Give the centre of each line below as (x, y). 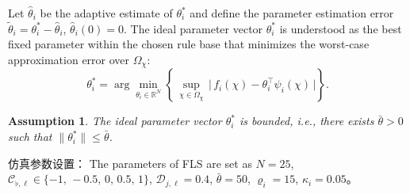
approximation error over (69, 59)
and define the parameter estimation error (292, 13)
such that (30, 137)
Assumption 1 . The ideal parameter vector (115, 121)
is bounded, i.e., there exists (307, 121)
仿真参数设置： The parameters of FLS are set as (130, 163)
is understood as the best (341, 28)
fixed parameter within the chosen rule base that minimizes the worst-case (189, 44)
